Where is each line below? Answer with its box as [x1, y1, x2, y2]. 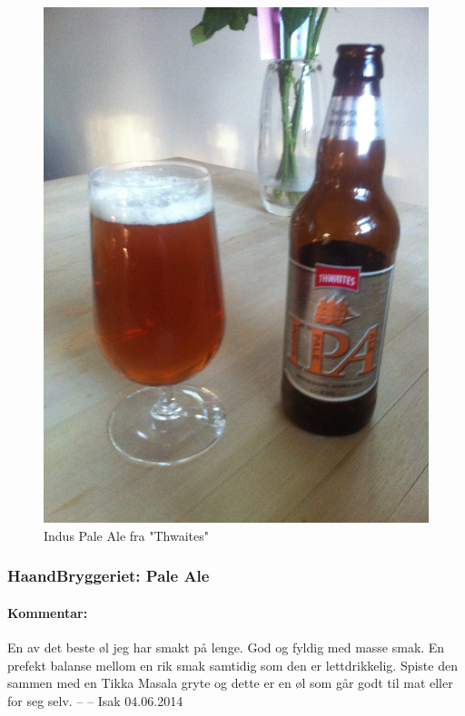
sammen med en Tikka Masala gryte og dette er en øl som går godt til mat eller [7, 673, 453, 692]
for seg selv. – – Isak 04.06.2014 [7, 691, 183, 710]
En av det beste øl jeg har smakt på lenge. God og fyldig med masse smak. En [7, 638, 445, 657]
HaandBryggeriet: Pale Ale [7, 564, 210, 587]
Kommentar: [7, 603, 88, 622]
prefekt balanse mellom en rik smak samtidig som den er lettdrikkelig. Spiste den [7, 655, 458, 674]
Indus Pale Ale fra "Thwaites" [44, 525, 209, 544]
